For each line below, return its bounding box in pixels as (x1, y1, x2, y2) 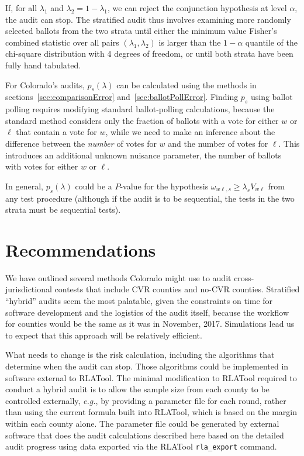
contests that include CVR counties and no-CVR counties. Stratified (54, 283, 300, 295)
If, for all (5, 2, 37, 13)
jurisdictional (5, 283, 52, 295)
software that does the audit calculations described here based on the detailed (5, 429, 284, 441)
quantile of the (245, 36, 298, 48)
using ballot (250, 91, 293, 103)
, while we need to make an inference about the (105, 126, 275, 138)
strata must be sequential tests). (5, 203, 121, 216)
